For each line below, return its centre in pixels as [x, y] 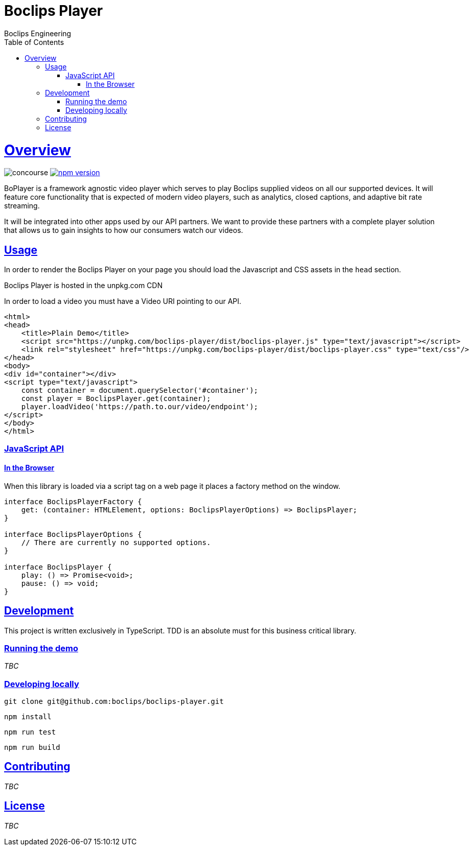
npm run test [30, 732]
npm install [28, 717]
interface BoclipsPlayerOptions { [73, 534]
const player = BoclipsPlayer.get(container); [116, 399]
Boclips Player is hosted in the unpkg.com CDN [84, 286]
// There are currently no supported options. [116, 542]
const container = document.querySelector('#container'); [140, 391]
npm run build [32, 748]
